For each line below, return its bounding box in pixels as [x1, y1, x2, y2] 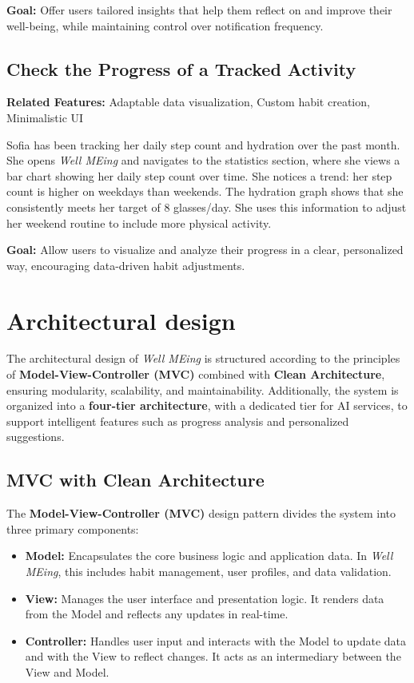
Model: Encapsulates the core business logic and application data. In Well [25, 547, 393, 564]
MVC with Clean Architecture [6, 467, 265, 492]
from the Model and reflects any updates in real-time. [25, 606, 289, 622]
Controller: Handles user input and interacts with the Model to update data [25, 632, 407, 649]
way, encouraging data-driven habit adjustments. [6, 256, 245, 273]
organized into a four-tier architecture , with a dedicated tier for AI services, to [6, 397, 408, 414]
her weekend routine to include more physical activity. [6, 214, 272, 231]
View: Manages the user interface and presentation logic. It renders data [25, 590, 384, 606]
